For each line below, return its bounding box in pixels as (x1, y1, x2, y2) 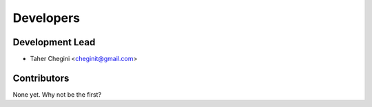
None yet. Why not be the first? (12, 90, 102, 99)
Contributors (12, 72, 70, 84)
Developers (12, 10, 81, 25)
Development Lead (12, 36, 96, 48)
